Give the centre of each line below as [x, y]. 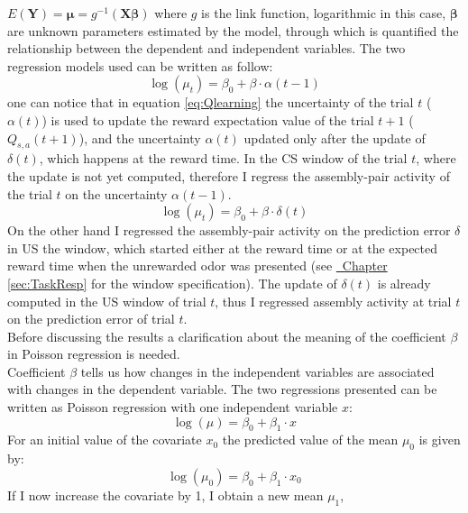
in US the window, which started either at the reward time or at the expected [223, 247]
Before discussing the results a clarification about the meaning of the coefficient [227, 336]
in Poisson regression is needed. [94, 354]
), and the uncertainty [140, 137]
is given [440, 440]
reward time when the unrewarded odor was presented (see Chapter [197, 266]
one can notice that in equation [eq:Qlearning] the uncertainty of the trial [211, 102]
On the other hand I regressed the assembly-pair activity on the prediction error [229, 230]
